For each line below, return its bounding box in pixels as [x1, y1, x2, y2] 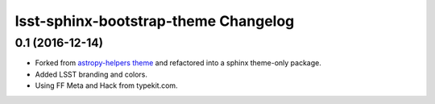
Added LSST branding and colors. [35, 69, 148, 79]
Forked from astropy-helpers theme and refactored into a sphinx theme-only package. [35, 58, 321, 68]
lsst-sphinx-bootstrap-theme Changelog [14, 12, 295, 30]
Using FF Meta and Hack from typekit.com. [35, 81, 178, 90]
